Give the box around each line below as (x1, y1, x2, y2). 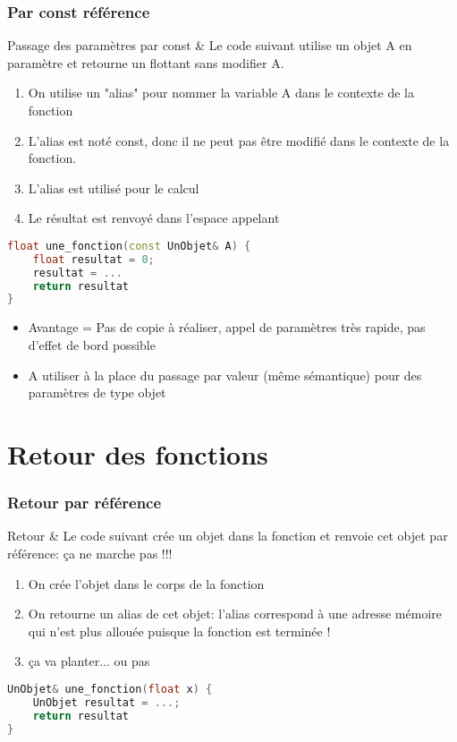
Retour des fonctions (7, 435, 268, 472)
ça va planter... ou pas (28, 652, 150, 670)
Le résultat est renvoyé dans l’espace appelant (28, 209, 280, 227)
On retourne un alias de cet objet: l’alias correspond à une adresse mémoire (28, 604, 443, 623)
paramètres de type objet (28, 383, 166, 402)
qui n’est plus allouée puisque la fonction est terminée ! (28, 621, 331, 640)
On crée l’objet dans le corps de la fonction (28, 574, 265, 593)
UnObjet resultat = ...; (32, 695, 181, 709)
